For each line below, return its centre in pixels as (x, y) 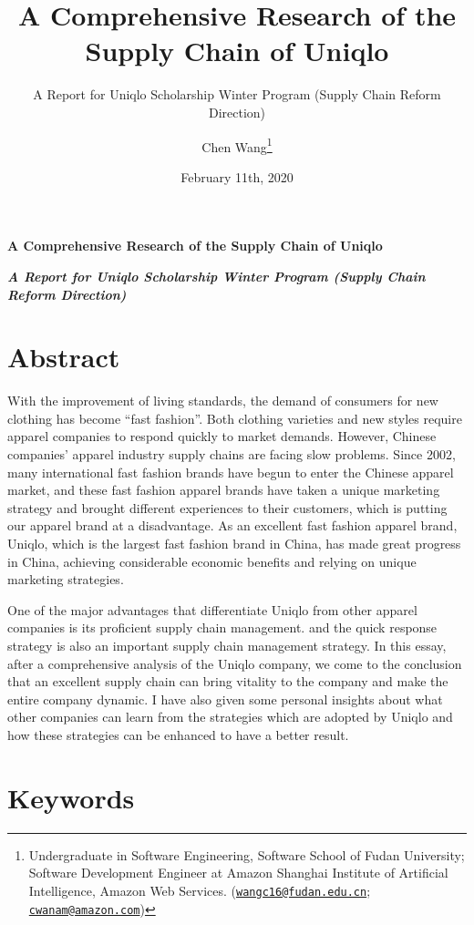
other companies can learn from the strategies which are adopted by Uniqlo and (230, 717)
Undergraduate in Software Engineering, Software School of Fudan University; (247, 854)
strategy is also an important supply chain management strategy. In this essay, (227, 645)
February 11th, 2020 (237, 176)
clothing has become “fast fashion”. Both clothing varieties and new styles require (235, 418)
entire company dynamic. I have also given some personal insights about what (225, 699)
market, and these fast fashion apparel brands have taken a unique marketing (224, 490)
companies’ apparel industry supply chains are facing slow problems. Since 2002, (232, 454)
